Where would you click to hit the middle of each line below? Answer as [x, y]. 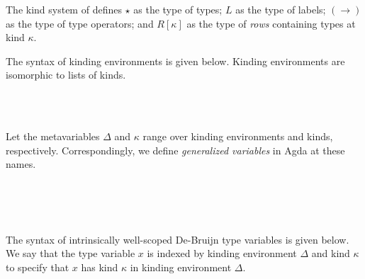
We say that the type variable [71, 253]
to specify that [38, 267]
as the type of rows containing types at [271, 23]
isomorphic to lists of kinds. [66, 75]
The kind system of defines [64, 9]
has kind [100, 267]
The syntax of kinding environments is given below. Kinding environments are [175, 61]
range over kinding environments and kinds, [238, 136]
